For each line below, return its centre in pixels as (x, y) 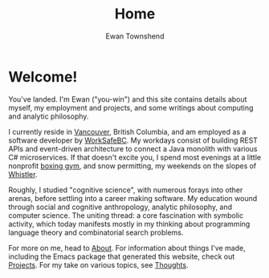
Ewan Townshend (135, 36)
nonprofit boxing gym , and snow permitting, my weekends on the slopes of (132, 166)
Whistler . (23, 174)
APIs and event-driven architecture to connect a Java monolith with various (133, 148)
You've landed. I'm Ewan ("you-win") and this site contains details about (128, 99)
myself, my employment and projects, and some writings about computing (131, 107)
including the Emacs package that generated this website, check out (122, 256)
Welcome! (43, 77)
